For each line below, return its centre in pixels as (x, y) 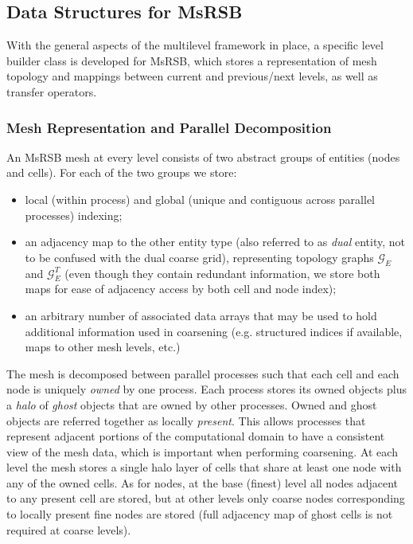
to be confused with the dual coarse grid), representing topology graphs (199, 257)
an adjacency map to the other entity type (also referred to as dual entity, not (215, 242)
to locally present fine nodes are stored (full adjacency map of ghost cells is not (200, 514)
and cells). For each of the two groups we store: (122, 172)
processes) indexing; (74, 215)
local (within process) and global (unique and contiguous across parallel (200, 199)
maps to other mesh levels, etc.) (103, 347)
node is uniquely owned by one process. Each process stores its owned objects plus (206, 389)
